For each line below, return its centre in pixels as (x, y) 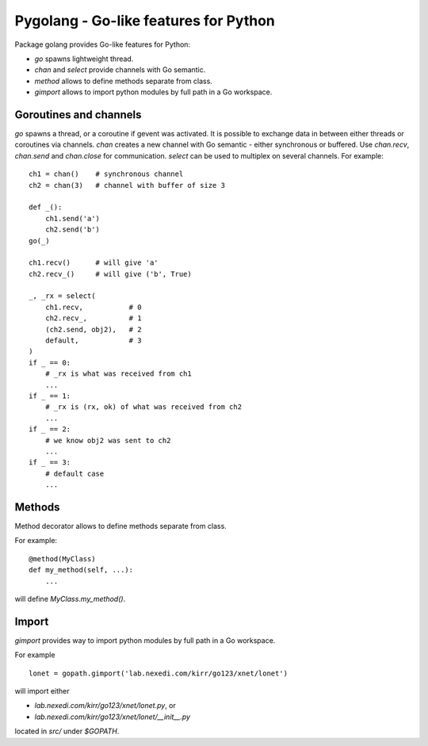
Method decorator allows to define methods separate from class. (121, 526)
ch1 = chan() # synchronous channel (106, 174)
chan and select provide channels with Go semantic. (120, 70)
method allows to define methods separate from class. (124, 81)
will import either (42, 691)
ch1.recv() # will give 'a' (94, 263)
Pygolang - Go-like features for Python (145, 21)
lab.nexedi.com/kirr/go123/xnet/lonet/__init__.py (112, 717)
